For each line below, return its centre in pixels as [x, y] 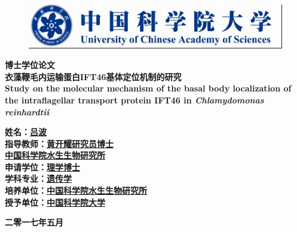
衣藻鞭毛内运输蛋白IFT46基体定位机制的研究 [93, 76]
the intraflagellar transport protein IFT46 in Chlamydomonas [134, 100]
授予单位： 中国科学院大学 [55, 202]
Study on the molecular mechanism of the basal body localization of [148, 88]
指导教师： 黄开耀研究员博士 [59, 143]
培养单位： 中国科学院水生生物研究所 [76, 190]
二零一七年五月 [34, 222]
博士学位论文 [30, 65]
